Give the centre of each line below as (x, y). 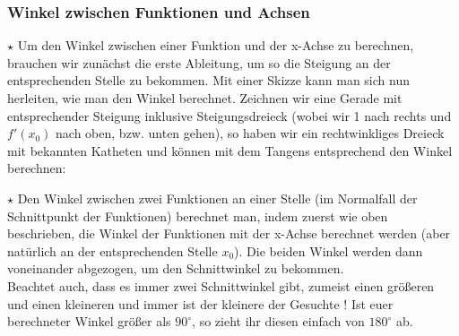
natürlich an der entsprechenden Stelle (113, 250)
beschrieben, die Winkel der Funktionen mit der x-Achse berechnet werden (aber (229, 233)
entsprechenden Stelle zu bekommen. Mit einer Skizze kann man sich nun (208, 80)
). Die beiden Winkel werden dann (329, 250)
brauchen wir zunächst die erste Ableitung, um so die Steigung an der (199, 62)
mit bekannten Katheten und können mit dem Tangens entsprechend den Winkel (230, 150)
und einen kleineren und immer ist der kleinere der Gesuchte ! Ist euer (200, 303)
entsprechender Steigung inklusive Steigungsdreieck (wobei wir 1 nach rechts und (229, 115)
